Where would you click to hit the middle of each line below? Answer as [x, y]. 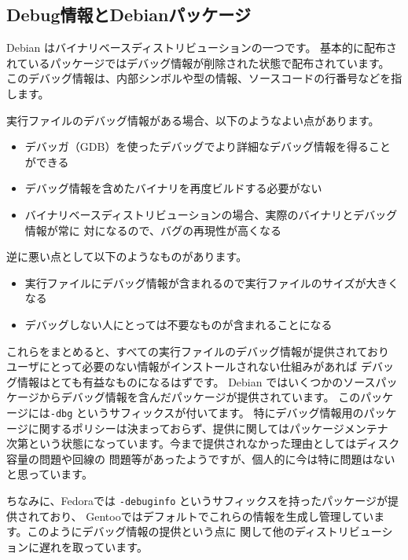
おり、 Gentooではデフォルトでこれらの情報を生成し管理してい [212, 516]
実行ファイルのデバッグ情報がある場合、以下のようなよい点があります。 [193, 120]
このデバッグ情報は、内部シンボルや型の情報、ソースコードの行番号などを [199, 78]
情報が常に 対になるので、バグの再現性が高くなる [153, 230]
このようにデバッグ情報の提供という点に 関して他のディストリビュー [204, 531]
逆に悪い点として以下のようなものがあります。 [127, 256]
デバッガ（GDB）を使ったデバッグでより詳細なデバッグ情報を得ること [208, 146]
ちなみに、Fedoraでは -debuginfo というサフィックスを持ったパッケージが [197, 500]
